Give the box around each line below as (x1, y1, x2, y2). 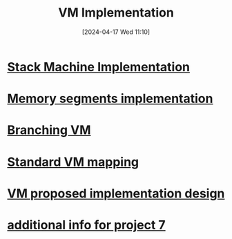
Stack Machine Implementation (7, 59, 190, 75)
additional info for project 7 (7, 217, 166, 233)
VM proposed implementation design (7, 185, 225, 201)
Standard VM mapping (7, 154, 139, 170)
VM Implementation (58, 5, 174, 21)
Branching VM (7, 122, 91, 138)
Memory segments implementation (7, 91, 213, 106)
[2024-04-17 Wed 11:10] (81, 28, 151, 36)
